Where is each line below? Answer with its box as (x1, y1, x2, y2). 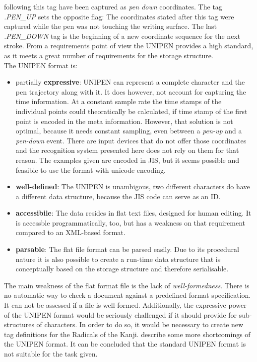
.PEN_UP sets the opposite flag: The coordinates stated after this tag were (4, 11, 234, 21)
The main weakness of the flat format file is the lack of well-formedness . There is (4, 280, 250, 290)
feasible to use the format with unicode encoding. (15, 164, 166, 175)
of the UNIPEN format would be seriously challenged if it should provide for (4, 309, 237, 320)
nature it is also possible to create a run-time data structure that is (15, 253, 221, 264)
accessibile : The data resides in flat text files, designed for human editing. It (15, 208, 252, 218)
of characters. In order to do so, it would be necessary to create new (36, 319, 244, 330)
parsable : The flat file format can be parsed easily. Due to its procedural (15, 244, 239, 254)
